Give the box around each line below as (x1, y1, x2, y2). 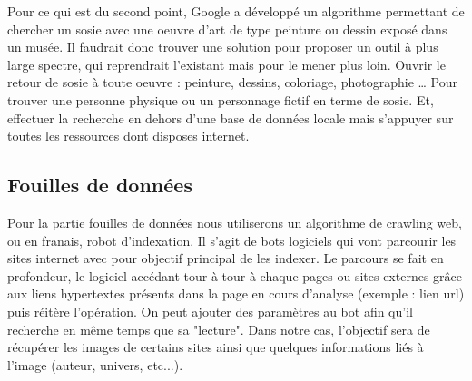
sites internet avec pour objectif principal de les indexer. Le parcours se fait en (7, 249, 444, 268)
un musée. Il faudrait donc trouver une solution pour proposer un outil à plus (7, 37, 438, 56)
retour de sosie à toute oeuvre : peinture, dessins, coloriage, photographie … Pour (7, 73, 457, 92)
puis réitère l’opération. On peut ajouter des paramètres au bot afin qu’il (7, 301, 413, 320)
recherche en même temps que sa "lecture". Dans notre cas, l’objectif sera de (7, 319, 430, 338)
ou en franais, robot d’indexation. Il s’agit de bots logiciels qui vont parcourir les (7, 230, 457, 249)
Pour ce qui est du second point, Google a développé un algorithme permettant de (7, 2, 465, 20)
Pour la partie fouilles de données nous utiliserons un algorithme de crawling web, (7, 212, 462, 231)
